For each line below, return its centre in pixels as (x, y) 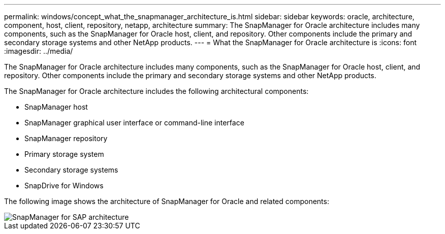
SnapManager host (56, 107)
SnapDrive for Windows (64, 186)
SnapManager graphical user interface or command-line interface (134, 123)
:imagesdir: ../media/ (39, 51)
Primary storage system (64, 154)
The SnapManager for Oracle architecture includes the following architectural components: (156, 91)
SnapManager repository (66, 138)
